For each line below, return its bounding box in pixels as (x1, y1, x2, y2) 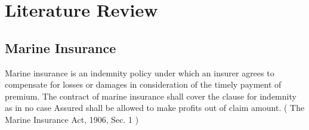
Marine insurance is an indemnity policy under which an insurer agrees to (5, 66, 274, 79)
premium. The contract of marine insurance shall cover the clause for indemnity (5, 89, 296, 102)
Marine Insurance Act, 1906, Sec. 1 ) (5, 113, 139, 125)
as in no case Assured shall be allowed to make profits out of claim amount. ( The (5, 101, 305, 114)
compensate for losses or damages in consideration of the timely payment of (5, 78, 282, 91)
